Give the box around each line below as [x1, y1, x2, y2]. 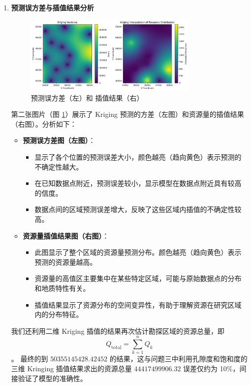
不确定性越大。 [34, 161, 83, 172]
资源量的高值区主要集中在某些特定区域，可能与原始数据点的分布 [34, 273, 242, 283]
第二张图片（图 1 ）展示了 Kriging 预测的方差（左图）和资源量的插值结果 [11, 109, 244, 119]
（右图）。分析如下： [11, 118, 77, 129]
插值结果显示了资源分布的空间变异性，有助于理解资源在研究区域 [34, 299, 242, 310]
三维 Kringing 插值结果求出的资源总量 [11, 363, 132, 374]
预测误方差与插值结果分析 [11, 2, 94, 12]
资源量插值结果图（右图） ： [23, 230, 109, 241]
